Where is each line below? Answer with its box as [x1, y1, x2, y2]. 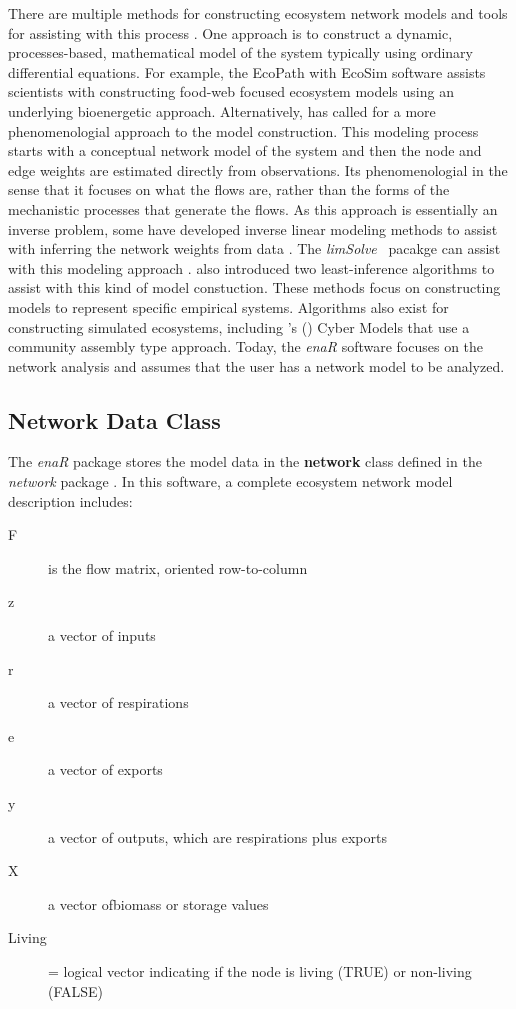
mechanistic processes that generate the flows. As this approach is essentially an [8, 198, 498, 219]
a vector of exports [48, 759, 163, 780]
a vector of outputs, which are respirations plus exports [48, 826, 387, 847]
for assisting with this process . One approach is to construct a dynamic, [8, 22, 453, 43]
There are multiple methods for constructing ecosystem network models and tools [8, 3, 508, 23]
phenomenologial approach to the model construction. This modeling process [8, 120, 479, 141]
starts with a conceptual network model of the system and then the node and [8, 140, 482, 161]
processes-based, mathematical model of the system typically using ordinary [8, 42, 473, 63]
